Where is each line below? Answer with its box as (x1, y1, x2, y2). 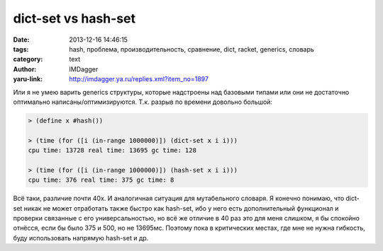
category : (13, 55, 43, 64)
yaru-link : (13, 75, 43, 83)
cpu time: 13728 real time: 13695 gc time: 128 (28, 146, 196, 155)
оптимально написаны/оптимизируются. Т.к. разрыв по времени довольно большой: (13, 98, 273, 106)
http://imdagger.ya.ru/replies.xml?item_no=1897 (69, 75, 209, 83)
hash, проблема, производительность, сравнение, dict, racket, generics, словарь (69, 45, 315, 53)
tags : (13, 45, 29, 53)
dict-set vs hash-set (13, 11, 136, 26)
